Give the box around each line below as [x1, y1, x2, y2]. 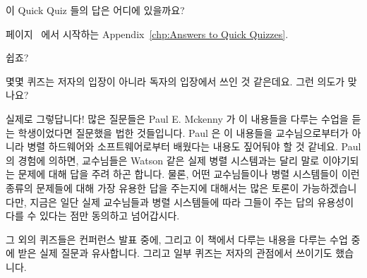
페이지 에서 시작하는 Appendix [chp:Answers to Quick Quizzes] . [6, 26, 289, 41]
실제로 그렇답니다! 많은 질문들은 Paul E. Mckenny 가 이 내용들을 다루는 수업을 [6, 111, 349, 126]
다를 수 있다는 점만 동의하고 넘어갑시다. [6, 208, 180, 223]
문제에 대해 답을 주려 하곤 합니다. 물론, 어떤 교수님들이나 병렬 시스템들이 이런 [18, 167, 360, 181]
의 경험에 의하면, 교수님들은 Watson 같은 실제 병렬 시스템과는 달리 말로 [6, 152, 320, 167]
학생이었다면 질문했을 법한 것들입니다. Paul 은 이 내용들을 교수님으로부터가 [18, 125, 349, 140]
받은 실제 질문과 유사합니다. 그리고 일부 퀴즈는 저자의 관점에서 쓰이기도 [18, 246, 332, 260]
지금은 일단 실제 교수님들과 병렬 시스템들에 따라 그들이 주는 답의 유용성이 [30, 194, 354, 209]
